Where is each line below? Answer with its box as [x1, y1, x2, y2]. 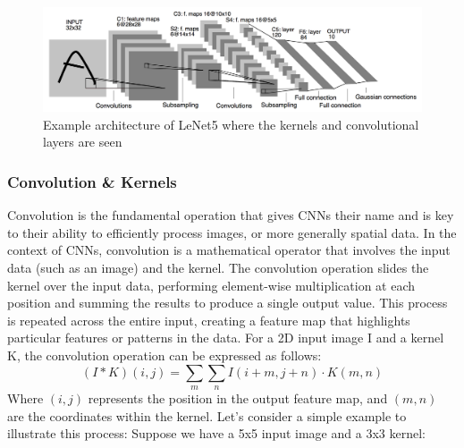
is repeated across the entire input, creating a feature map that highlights [7, 310, 410, 329]
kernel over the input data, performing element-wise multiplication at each [7, 275, 416, 294]
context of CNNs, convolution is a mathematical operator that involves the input [7, 241, 451, 259]
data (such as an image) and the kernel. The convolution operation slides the [7, 258, 429, 276]
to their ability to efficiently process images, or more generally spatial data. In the [7, 223, 457, 241]
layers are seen [43, 132, 122, 151]
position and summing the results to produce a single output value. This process [7, 293, 448, 312]
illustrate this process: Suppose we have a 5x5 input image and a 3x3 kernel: [7, 424, 426, 443]
